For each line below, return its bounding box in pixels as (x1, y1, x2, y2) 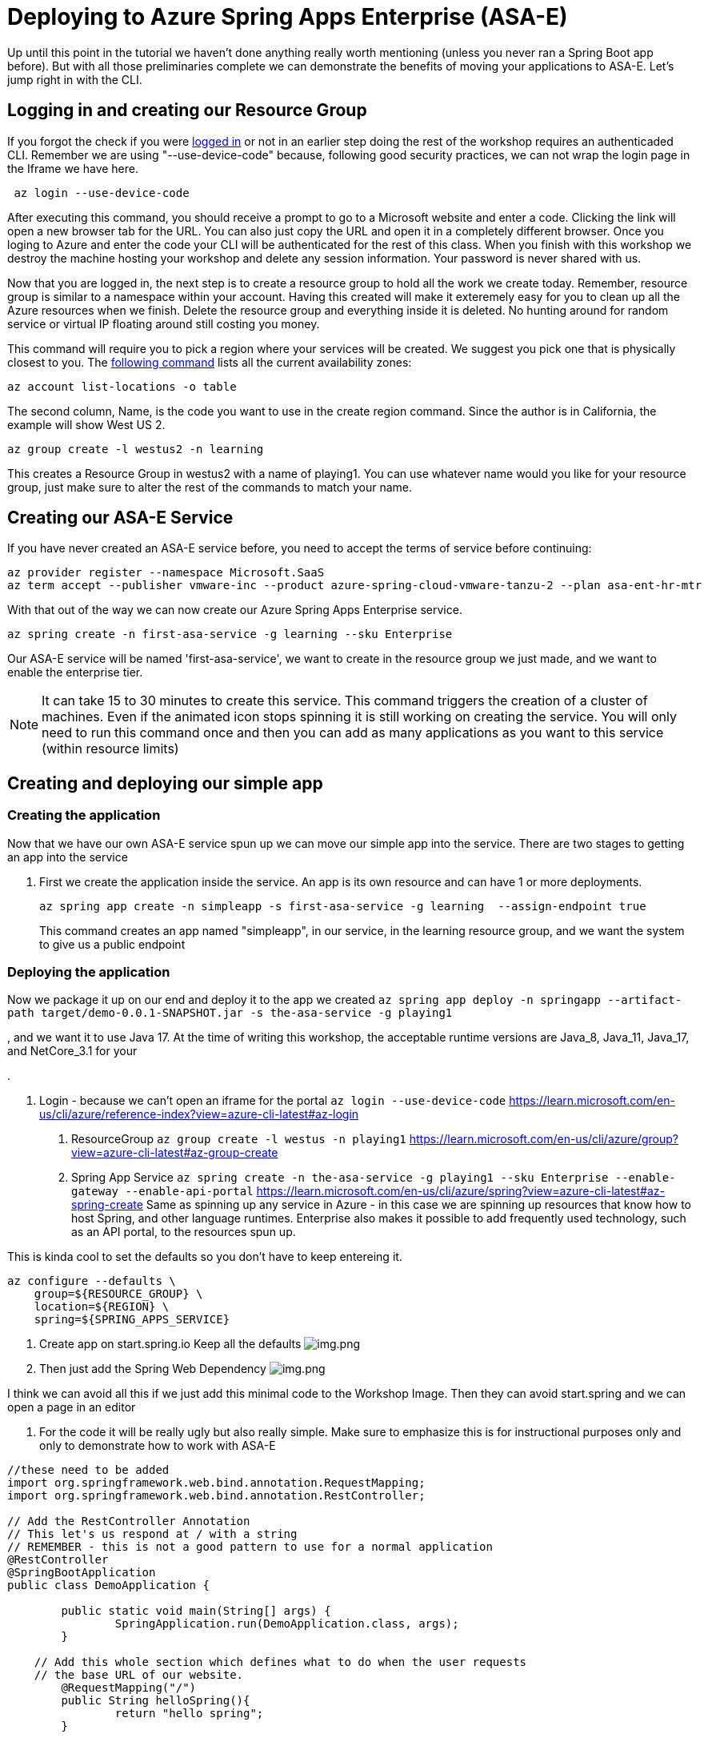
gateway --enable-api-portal (71, 1185, 254, 1198)
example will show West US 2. (7, 417, 166, 431)
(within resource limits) (42, 741, 179, 757)
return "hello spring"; (114, 1707, 264, 1720)
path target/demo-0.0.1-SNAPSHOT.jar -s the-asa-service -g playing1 (7, 1006, 453, 1020)
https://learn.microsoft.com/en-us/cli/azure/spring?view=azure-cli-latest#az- (256, 1184, 665, 1198)
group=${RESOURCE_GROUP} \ (34, 1287, 203, 1301)
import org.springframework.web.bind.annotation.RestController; (7, 1489, 426, 1503)
